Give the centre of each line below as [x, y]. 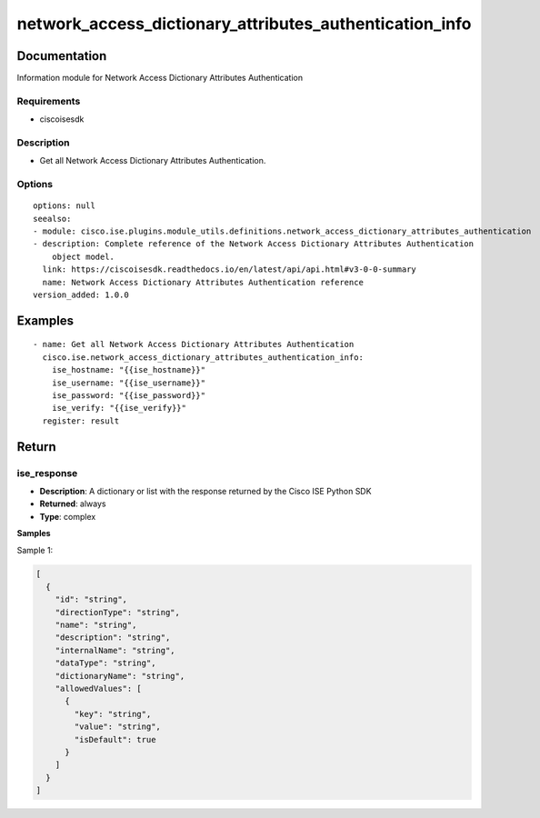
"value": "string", [117, 727]
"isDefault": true [115, 739]
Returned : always [73, 504]
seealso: [52, 219]
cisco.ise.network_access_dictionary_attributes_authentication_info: [203, 357]
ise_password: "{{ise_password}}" [129, 395]
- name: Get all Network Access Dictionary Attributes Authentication [194, 344]
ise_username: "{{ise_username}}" [129, 383]
